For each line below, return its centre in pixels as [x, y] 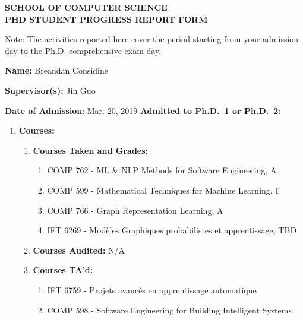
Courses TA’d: [63, 270]
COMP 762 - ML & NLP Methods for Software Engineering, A [162, 170]
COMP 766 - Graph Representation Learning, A [135, 210]
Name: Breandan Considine [56, 70]
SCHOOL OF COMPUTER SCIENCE [86, 7]
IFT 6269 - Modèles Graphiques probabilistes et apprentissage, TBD [172, 230]
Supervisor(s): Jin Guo [50, 90]
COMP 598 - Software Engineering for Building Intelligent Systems [169, 310]
